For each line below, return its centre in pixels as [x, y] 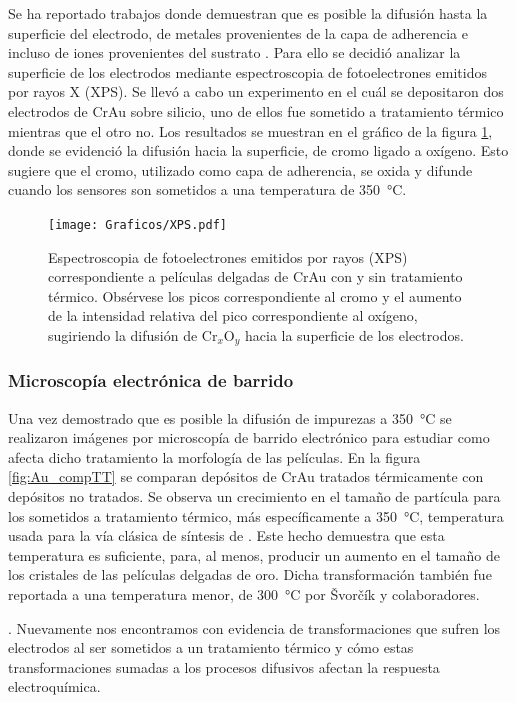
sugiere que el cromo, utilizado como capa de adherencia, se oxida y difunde [240, 169]
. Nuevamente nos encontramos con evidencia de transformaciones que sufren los [254, 627]
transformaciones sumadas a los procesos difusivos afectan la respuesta [224, 666]
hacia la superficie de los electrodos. [354, 334]
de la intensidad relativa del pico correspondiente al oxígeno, [233, 315]
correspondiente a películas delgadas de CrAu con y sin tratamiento [255, 276]
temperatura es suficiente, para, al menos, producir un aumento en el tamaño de [254, 554]
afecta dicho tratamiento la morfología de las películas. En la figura [214, 456]
